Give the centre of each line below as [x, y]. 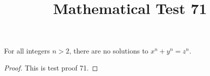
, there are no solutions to [109, 51]
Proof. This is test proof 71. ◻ [51, 67]
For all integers [27, 51]
